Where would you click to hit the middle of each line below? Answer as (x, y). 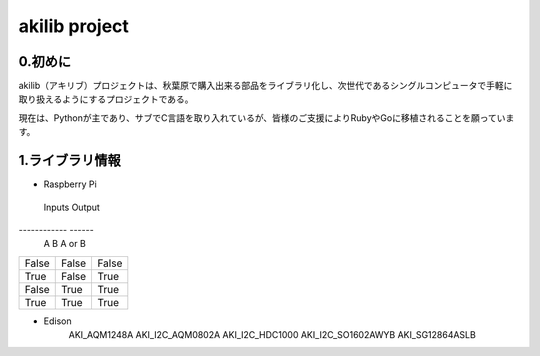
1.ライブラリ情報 (70, 160)
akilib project (74, 26)
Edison (57, 321)
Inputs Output (71, 207)
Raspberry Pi (70, 184)
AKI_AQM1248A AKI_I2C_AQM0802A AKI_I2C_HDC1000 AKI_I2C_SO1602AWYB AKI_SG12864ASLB (272, 335)
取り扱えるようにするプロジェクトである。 (106, 99)
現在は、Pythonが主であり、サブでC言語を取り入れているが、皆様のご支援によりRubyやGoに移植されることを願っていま (266, 117)
